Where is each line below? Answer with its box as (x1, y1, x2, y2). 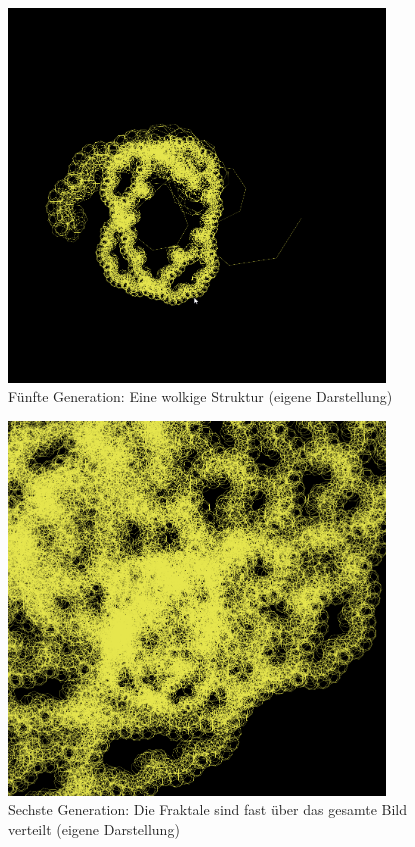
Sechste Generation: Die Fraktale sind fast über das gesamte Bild (8, 799, 407, 820)
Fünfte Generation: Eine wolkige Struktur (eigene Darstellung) (8, 386, 393, 407)
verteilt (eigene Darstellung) (8, 818, 180, 839)
